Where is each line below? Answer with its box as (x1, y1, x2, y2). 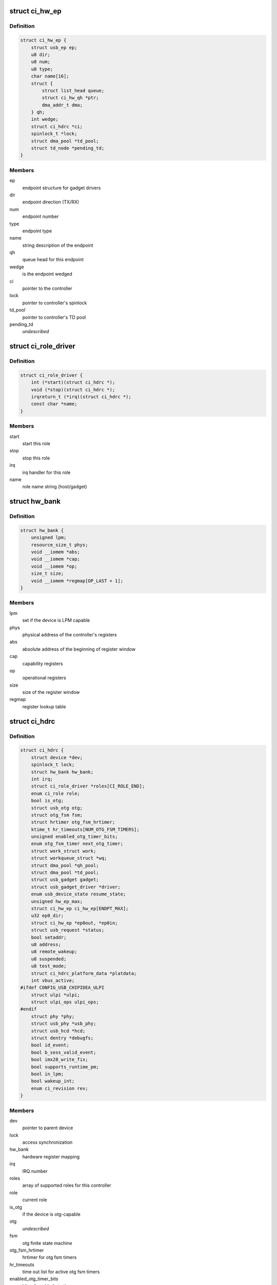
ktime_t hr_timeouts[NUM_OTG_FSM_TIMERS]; (31, 827, 140, 832)
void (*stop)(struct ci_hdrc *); (31, 387, 115, 393)
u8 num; (31, 59, 51, 65)
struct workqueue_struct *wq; (31, 855, 107, 861)
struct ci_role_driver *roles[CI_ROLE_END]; (31, 783, 145, 789)
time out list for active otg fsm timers (22, 1269, 100, 1275)
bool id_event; (31, 1042, 69, 1048)
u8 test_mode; (31, 963, 67, 969)
